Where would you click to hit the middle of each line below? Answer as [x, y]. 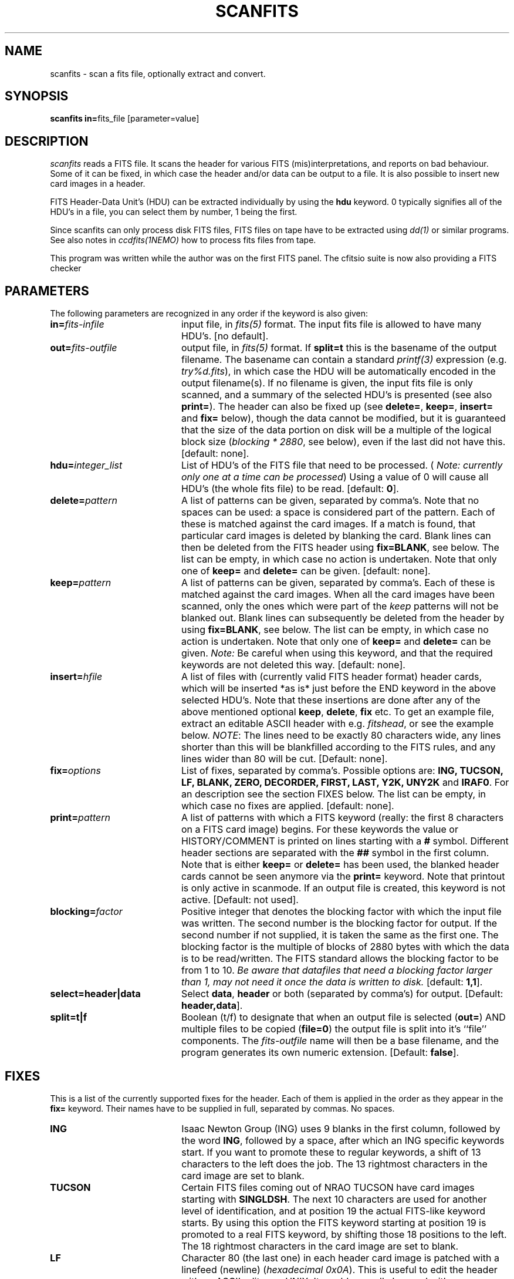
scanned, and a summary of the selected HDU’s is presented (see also [337, 395]
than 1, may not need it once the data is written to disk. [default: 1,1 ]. [332, 982]
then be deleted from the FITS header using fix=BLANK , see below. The [340, 548]
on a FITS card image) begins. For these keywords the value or [319, 829]
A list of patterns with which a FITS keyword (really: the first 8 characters [342, 818]
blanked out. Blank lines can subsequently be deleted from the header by [343, 618]
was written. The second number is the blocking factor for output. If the [339, 923]
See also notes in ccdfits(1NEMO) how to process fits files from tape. [183, 240]
